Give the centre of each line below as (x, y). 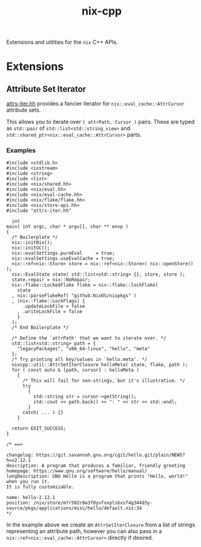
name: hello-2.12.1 (31, 498)
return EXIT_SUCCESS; (39, 429)
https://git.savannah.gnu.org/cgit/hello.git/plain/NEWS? (111, 455)
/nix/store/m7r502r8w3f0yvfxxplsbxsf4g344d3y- (93, 503)
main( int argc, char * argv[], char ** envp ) (68, 227)
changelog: (20, 455)
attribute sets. (24, 110)
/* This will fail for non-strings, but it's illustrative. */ (104, 381)
